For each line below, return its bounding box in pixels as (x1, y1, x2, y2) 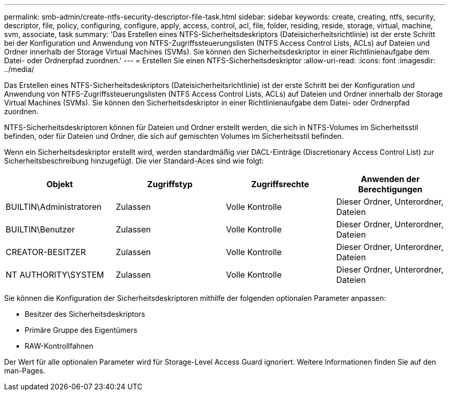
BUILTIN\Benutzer (6, 224, 75, 235)
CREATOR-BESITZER (6, 247, 86, 257)
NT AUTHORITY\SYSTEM (6, 270, 104, 280)
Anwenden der (361, 174, 420, 184)
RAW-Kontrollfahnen (25, 342, 93, 350)
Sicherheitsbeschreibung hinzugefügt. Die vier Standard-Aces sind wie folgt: (4, 156, 264, 165)
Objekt (46, 179, 73, 189)
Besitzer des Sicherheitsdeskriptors (25, 310, 145, 318)
